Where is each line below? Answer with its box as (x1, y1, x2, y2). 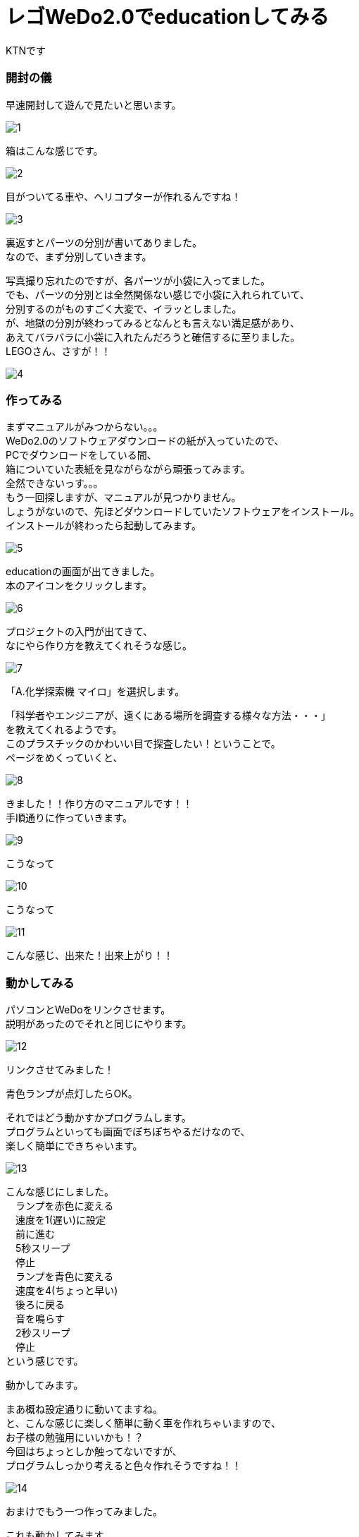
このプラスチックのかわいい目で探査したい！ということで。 (6, 737, 281, 750)
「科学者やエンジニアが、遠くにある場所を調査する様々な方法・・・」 (6, 709, 331, 722)
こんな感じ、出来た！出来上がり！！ (6, 949, 173, 962)
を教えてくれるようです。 (6, 723, 122, 736)
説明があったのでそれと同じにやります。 (6, 1018, 192, 1030)
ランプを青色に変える (15, 1270, 114, 1282)
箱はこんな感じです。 (6, 144, 103, 157)
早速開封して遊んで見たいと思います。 (6, 98, 182, 111)
